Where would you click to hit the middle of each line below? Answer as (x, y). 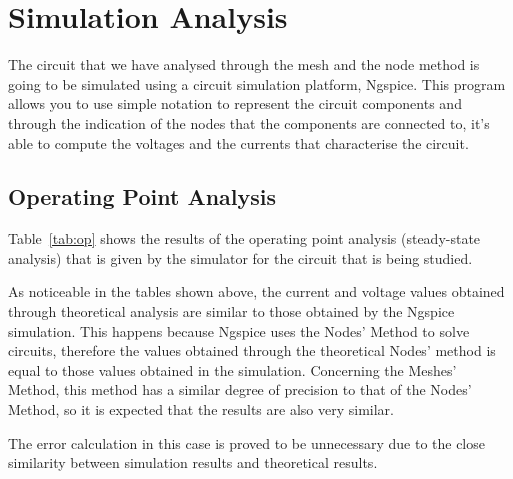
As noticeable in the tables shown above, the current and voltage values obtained (256, 291)
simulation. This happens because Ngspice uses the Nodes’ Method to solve (239, 330)
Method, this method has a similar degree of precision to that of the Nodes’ (240, 389)
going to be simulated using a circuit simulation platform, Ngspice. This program (257, 83)
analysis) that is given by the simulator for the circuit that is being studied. (240, 257)
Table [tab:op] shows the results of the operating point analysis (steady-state (244, 238)
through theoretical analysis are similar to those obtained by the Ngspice (231, 311)
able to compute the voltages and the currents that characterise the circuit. (238, 142)
